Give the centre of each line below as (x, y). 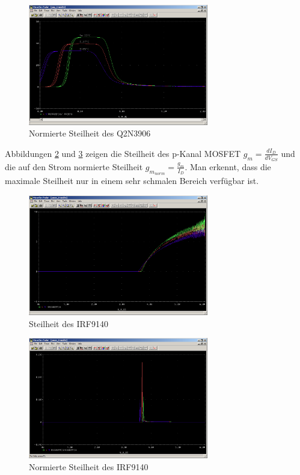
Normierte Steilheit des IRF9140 (89, 466)
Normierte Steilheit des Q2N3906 (90, 133)
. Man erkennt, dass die (228, 166)
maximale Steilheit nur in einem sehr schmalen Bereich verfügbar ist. (132, 181)
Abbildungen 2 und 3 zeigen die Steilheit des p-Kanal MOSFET (123, 153)
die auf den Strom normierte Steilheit (74, 166)
